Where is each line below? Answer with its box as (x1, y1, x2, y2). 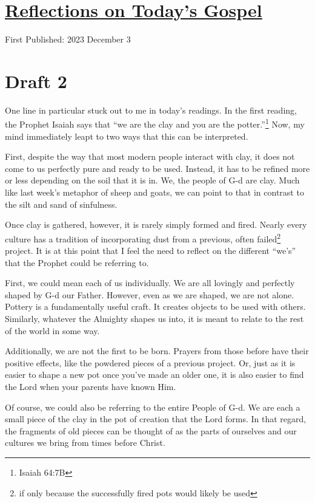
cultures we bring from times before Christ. (5, 436, 165, 449)
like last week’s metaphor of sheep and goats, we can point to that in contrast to (5, 186, 304, 199)
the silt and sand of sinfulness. (5, 197, 118, 210)
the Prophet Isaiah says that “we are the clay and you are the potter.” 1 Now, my (5, 116, 305, 131)
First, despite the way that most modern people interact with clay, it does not (5, 150, 295, 163)
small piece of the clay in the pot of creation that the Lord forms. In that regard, (5, 412, 307, 425)
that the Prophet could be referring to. (5, 256, 149, 269)
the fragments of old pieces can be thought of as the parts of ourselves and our (5, 424, 297, 437)
